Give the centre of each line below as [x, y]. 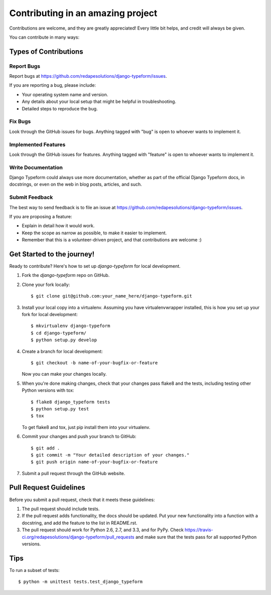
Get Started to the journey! [52, 254]
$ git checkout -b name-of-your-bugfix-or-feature [94, 363]
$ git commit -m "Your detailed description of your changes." [110, 455]
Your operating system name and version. [65, 94]
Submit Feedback [31, 197]
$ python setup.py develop [64, 340]
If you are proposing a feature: [41, 216]
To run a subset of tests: [34, 570]
